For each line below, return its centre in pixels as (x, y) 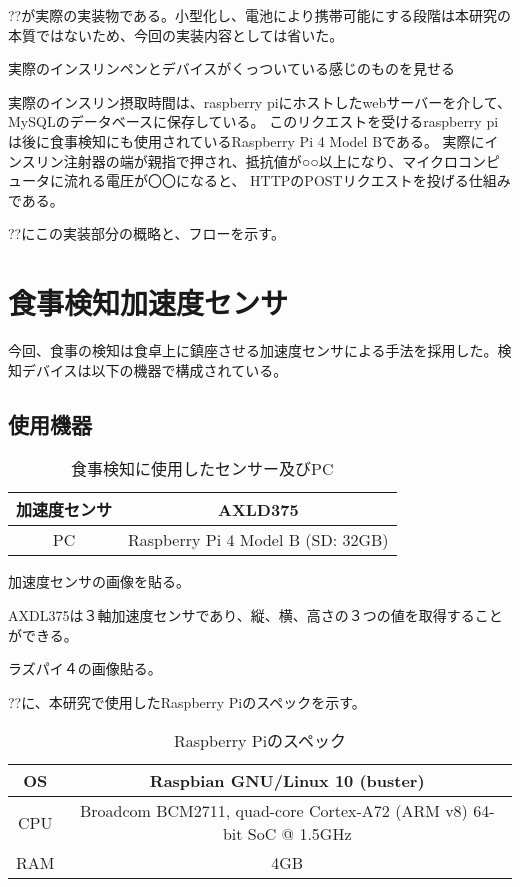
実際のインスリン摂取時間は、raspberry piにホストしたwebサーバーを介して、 (260, 101)
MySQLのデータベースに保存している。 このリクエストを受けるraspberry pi (253, 121)
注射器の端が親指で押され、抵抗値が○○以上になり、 (233, 160)
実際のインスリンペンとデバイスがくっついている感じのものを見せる (231, 68)
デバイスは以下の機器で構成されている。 (154, 369)
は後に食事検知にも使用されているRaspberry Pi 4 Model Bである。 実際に (246, 140)
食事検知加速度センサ (148, 302)
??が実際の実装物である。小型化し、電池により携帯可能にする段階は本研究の (259, 15)
